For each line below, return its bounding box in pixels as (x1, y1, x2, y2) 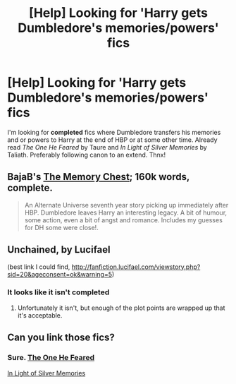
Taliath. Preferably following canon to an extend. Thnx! (7, 150, 166, 159)
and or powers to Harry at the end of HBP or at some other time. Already (7, 136, 218, 144)
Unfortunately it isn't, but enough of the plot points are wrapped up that (17, 304, 225, 312)
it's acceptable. (17, 311, 63, 319)
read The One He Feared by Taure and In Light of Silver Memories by (7, 143, 208, 151)
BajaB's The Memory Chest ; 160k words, (7, 171, 190, 183)
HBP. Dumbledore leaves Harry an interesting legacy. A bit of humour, (24, 208, 228, 217)
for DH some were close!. (24, 223, 99, 232)
